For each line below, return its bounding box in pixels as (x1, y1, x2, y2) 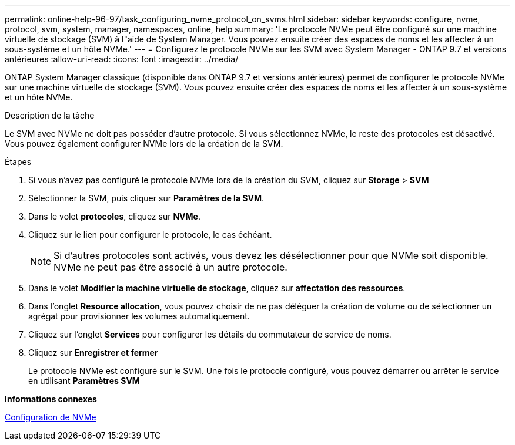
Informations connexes (5, 394, 97, 404)
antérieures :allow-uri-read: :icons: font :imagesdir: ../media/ (5, 54, 239, 64)
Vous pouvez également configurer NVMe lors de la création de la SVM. (5, 139, 283, 149)
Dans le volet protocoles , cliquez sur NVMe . (28, 211, 200, 221)
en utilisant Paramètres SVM (28, 376, 140, 386)
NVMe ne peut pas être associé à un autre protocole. (53, 261, 287, 273)
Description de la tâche (5, 110, 95, 120)
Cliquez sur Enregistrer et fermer (28, 348, 158, 358)
